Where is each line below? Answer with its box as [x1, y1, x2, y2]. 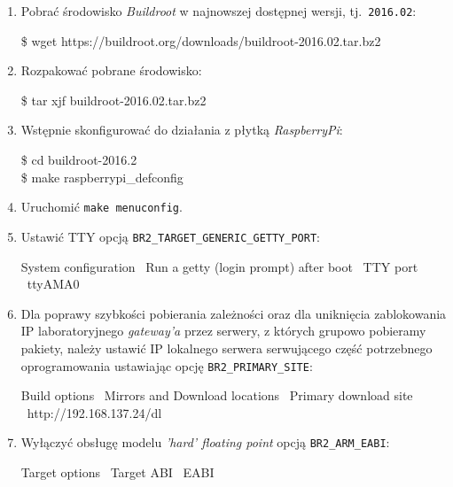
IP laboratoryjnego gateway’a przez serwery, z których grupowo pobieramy [20, 321, 426, 340]
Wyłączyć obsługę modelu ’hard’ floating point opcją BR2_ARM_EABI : [20, 433, 390, 452]
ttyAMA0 [27, 274, 80, 293]
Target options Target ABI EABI [20, 463, 215, 481]
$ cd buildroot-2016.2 [20, 151, 137, 169]
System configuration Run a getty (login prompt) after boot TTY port [20, 257, 418, 275]
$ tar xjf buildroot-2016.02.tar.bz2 [20, 90, 207, 109]
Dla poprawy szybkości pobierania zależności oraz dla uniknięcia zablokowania [20, 304, 447, 322]
